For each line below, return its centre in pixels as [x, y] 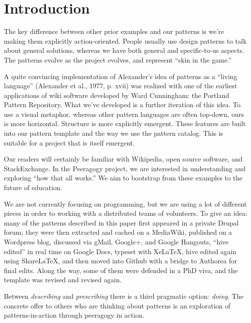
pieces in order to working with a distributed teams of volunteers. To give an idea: [126, 213]
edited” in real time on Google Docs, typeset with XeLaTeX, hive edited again [120, 251]
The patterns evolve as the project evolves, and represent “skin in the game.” [118, 59]
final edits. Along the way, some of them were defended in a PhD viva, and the [121, 270]
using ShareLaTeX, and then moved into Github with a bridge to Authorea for [121, 261]
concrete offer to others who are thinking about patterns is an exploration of [117, 305]
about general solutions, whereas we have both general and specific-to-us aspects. [124, 50]
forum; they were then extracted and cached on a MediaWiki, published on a [118, 232]
